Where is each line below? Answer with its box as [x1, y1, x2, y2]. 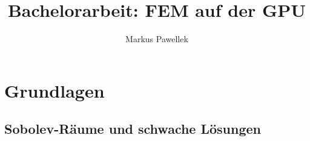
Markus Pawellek [125, 33, 188, 45]
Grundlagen [4, 78, 105, 102]
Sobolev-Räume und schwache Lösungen [4, 119, 262, 138]
